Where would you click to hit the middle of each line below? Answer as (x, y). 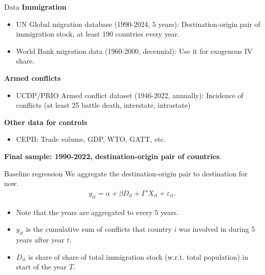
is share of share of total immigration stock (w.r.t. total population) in (138, 256)
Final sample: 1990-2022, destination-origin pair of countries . (113, 156)
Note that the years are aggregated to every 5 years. (97, 212)
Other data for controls (46, 122)
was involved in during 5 (217, 229)
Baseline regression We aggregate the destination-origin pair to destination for (126, 173)
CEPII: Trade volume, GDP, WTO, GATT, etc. (91, 139)
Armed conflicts (33, 78)
